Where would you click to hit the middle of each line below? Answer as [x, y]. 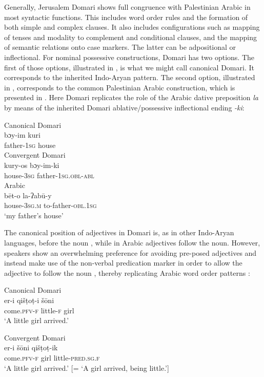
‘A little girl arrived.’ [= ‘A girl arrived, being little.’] [87, 367]
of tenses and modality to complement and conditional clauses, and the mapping [131, 37]
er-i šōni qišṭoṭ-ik [31, 347]
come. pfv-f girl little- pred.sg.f [52, 357]
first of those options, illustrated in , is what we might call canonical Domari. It [129, 67]
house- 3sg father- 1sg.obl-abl [49, 175]
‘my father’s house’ [34, 215]
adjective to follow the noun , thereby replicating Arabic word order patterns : [127, 272]
